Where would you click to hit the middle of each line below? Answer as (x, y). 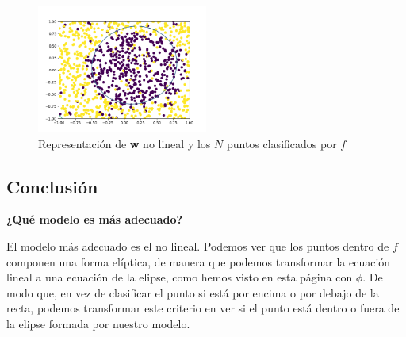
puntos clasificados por (282, 143)
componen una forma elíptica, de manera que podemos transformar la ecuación (199, 261)
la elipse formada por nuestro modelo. (98, 323)
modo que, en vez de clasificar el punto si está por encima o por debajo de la (193, 292)
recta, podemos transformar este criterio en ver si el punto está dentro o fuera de (203, 308)
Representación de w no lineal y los (124, 143)
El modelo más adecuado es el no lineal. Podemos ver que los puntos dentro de (198, 245)
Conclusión (52, 186)
